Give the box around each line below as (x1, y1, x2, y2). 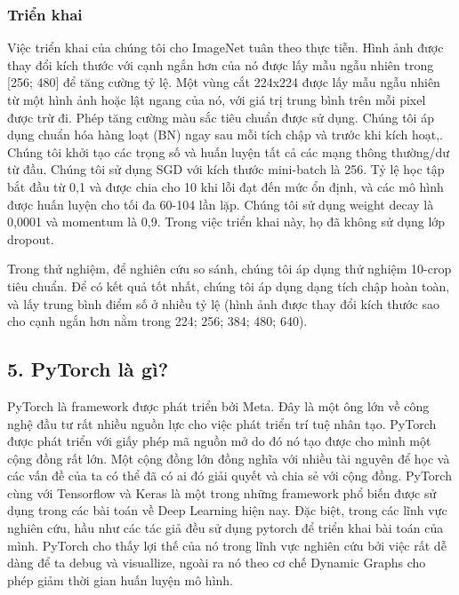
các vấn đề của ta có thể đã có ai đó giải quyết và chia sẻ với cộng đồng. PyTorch (7, 466, 452, 485)
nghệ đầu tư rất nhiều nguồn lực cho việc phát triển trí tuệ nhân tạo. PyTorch (7, 414, 437, 432)
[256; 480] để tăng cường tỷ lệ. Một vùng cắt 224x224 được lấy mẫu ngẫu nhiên (7, 73, 440, 91)
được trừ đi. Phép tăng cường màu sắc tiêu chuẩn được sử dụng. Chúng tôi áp (7, 107, 434, 126)
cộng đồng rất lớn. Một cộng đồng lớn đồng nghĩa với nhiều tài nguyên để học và (7, 448, 450, 467)
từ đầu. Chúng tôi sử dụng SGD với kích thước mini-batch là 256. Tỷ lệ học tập (7, 160, 445, 178)
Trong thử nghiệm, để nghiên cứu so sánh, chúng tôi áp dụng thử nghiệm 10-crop (7, 259, 452, 278)
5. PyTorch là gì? (7, 355, 169, 383)
